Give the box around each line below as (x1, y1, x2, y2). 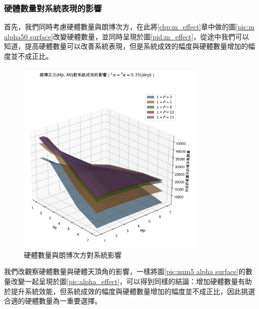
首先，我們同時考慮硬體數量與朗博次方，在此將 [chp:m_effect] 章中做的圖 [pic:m (4, 21, 255, 32)
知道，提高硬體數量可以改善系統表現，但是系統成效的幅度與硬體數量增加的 (4, 41, 248, 51)
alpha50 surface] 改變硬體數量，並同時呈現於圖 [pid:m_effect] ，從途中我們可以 (4, 31, 250, 41)
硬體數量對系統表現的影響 (4, 1, 102, 14)
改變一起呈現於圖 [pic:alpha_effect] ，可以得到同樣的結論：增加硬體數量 (10, 276, 238, 286)
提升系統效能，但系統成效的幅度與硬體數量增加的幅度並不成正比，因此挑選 (10, 286, 255, 296)
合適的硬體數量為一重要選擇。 (4, 296, 102, 306)
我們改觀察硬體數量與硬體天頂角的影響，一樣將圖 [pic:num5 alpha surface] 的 (4, 266, 246, 277)
